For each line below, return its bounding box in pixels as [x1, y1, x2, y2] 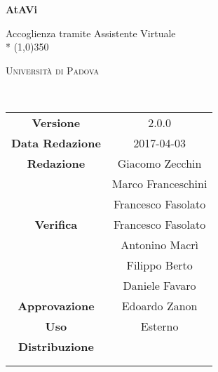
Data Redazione [11, 134, 101, 151]
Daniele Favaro [123, 277, 196, 293]
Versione [32, 114, 81, 131]
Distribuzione [18, 338, 94, 354]
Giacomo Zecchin [117, 154, 202, 171]
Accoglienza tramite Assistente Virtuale [6, 25, 176, 40]
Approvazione [18, 297, 95, 314]
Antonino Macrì [121, 236, 198, 253]
